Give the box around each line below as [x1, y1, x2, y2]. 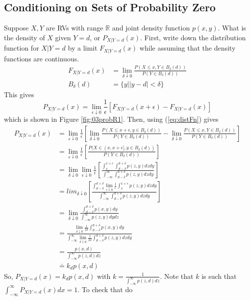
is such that [201, 271, 237, 281]
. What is [218, 23, 246, 33]
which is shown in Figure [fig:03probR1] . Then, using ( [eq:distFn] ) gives [4, 114, 219, 124]
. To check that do [77, 284, 133, 294]
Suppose [4, 23, 29, 33]
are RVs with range [46, 23, 103, 33]
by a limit [68, 43, 98, 53]
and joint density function [112, 23, 190, 33]
